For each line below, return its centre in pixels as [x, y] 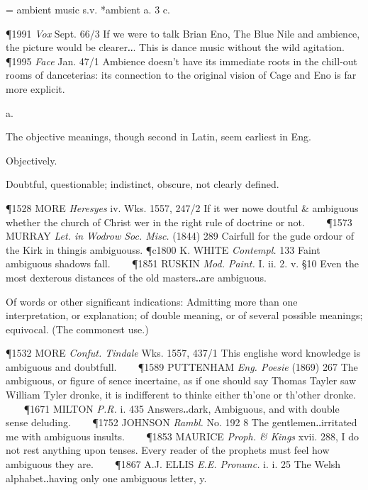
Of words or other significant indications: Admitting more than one [152, 301]
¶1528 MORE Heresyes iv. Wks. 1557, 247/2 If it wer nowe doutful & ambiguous [182, 207]
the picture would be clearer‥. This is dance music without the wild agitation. [175, 47]
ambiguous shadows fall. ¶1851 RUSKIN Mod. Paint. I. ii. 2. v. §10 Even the [182, 263]
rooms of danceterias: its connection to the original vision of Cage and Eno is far [181, 75]
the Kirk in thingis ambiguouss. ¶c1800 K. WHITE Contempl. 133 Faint [163, 249]
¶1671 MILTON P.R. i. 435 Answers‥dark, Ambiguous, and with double [182, 408]
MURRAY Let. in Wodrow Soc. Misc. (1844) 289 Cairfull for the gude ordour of [180, 236]
